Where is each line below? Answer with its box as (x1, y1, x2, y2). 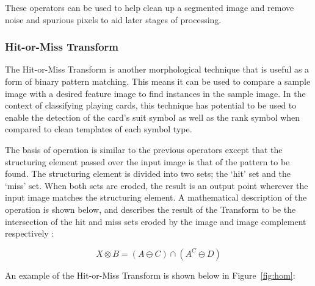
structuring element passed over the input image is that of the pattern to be (5, 155, 290, 168)
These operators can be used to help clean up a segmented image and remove (5, 1, 294, 13)
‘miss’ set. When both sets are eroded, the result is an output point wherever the (5, 179, 308, 191)
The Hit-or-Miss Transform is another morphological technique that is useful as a (5, 63, 310, 76)
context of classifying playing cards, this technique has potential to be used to (5, 99, 297, 112)
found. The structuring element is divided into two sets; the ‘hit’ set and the (5, 167, 291, 180)
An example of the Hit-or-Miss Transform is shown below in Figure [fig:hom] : (5, 268, 295, 281)
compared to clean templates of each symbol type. (5, 123, 192, 135)
